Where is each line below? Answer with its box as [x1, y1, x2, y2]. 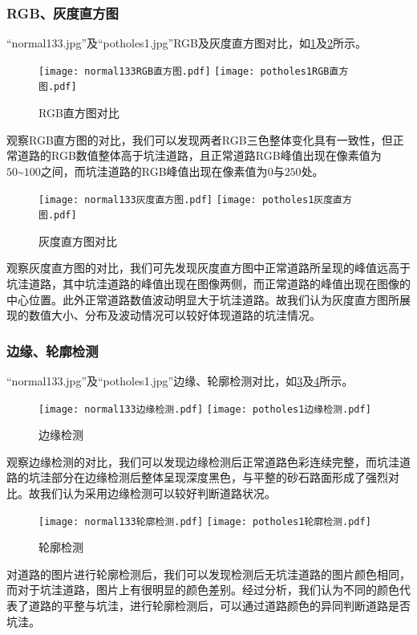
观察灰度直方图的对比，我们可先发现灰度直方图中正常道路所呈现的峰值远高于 [6, 259, 411, 276]
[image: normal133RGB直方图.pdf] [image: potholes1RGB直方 [38, 65, 349, 77]
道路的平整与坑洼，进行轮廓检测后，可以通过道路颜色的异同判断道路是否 [28, 597, 411, 614]
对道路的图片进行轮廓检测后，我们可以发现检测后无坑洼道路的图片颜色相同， [6, 565, 411, 582]
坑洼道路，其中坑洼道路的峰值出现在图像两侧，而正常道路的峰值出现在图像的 [6, 275, 411, 291]
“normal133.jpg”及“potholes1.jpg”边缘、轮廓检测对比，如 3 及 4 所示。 [6, 372, 354, 389]
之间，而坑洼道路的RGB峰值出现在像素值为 [40, 162, 268, 179]
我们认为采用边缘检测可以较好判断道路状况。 [39, 485, 276, 502]
